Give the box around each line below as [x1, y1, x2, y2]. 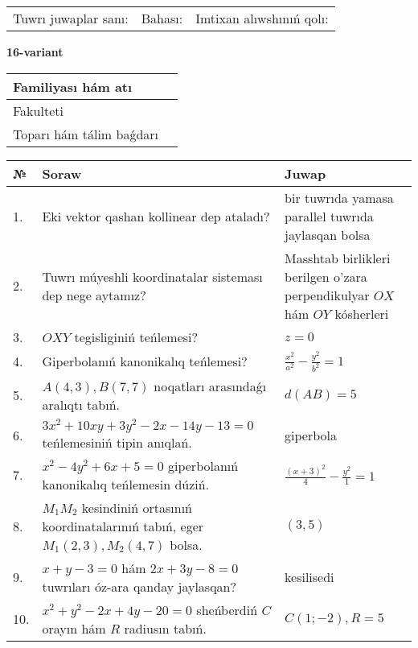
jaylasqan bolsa [285, 225, 371, 244]
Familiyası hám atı [13, 76, 133, 96]
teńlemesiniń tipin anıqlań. [42, 432, 192, 452]
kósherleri [334, 303, 389, 323]
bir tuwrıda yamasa [285, 188, 394, 207]
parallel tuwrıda [285, 206, 374, 225]
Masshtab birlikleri [285, 248, 391, 267]
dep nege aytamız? [42, 285, 146, 304]
